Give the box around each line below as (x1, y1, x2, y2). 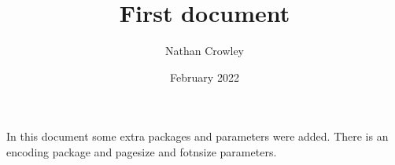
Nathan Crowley (165, 42, 244, 59)
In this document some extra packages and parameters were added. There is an (6, 128, 389, 145)
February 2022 (170, 68, 239, 85)
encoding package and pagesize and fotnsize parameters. (6, 143, 277, 159)
